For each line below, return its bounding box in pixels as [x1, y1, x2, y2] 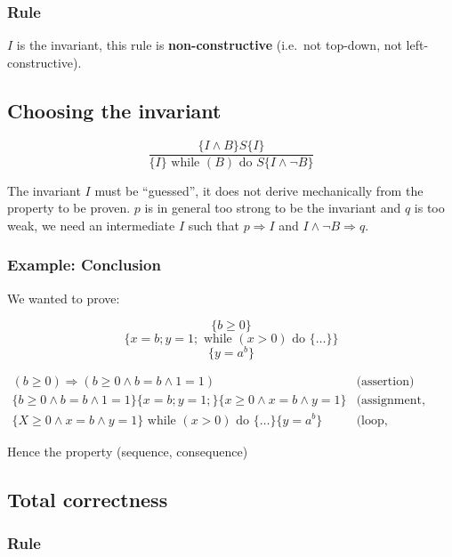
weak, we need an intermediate [7, 215, 175, 234]
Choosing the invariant [7, 96, 222, 124]
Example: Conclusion [7, 254, 161, 276]
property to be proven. [7, 198, 131, 217]
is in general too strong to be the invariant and [144, 198, 401, 217]
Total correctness [7, 485, 168, 513]
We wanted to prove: [7, 288, 120, 307]
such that [188, 215, 239, 234]
